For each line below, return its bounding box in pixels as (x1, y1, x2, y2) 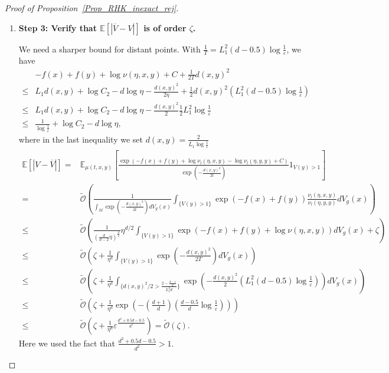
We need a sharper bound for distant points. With (18, 42, 201, 55)
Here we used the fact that (18, 336, 115, 349)
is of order (143, 21, 187, 34)
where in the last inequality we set (18, 133, 143, 145)
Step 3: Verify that (18, 21, 97, 34)
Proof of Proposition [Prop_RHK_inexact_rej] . (5, 2, 179, 14)
